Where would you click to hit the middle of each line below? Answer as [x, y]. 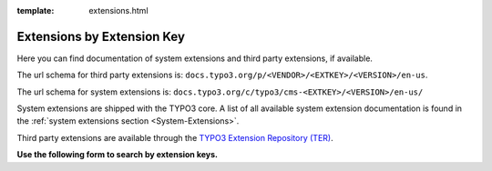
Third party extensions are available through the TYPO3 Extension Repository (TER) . [175, 137]
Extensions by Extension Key [101, 36]
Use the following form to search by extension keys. [118, 155]
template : [36, 10]
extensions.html [119, 10]
